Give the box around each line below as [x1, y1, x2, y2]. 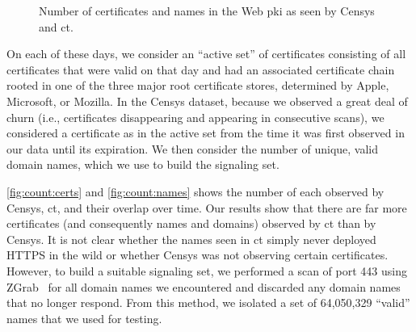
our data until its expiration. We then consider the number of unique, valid [6, 140, 379, 157]
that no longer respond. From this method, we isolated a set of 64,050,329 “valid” [6, 294, 410, 311]
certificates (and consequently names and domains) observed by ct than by [6, 215, 376, 232]
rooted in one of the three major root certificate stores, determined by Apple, [6, 77, 389, 94]
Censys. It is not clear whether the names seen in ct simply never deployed [6, 230, 376, 247]
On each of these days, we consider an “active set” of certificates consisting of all [6, 45, 406, 62]
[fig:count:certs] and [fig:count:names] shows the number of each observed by [6, 183, 384, 200]
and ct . [39, 18, 74, 35]
